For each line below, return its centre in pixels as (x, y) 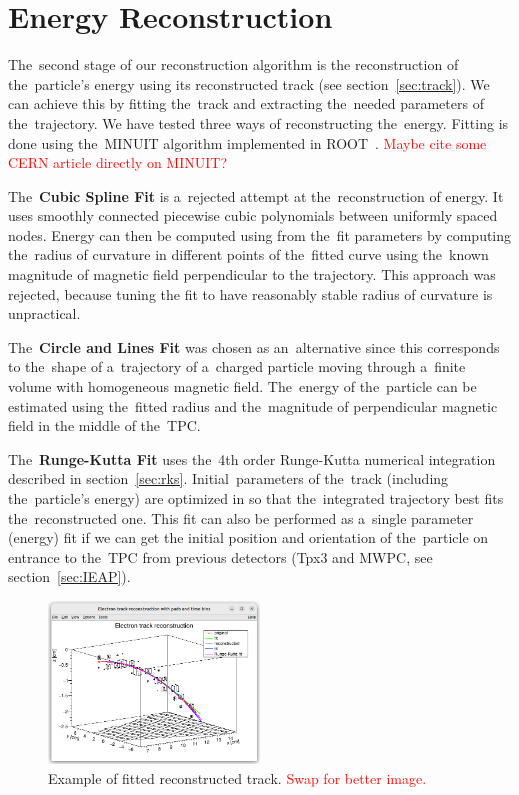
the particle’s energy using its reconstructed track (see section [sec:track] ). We (249, 83)
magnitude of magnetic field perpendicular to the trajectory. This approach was (252, 274)
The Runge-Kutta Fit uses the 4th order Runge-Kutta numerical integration (252, 458)
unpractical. (44, 313)
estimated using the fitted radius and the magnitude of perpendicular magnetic (253, 405)
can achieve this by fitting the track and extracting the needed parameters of (246, 103)
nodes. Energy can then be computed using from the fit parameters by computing (260, 234)
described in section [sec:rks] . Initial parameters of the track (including (228, 478)
